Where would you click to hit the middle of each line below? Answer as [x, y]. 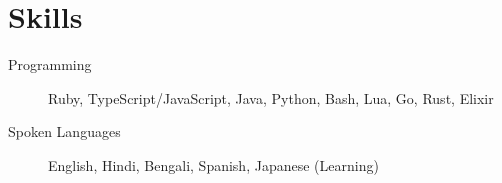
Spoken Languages [64, 131]
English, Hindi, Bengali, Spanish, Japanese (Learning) [213, 164]
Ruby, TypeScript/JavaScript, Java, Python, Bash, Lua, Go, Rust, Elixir [271, 97]
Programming [50, 64]
